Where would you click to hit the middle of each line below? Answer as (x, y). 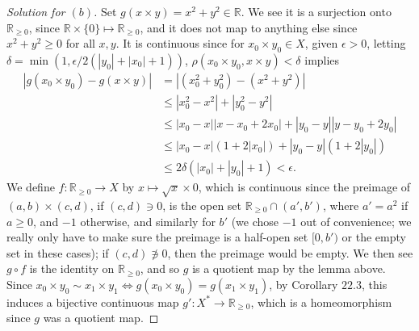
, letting (386, 43)
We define (31, 187)
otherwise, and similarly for (148, 221)
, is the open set (202, 205)
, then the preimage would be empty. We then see (290, 252)
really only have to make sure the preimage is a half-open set (157, 237)
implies (322, 59)
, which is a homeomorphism (321, 302)
